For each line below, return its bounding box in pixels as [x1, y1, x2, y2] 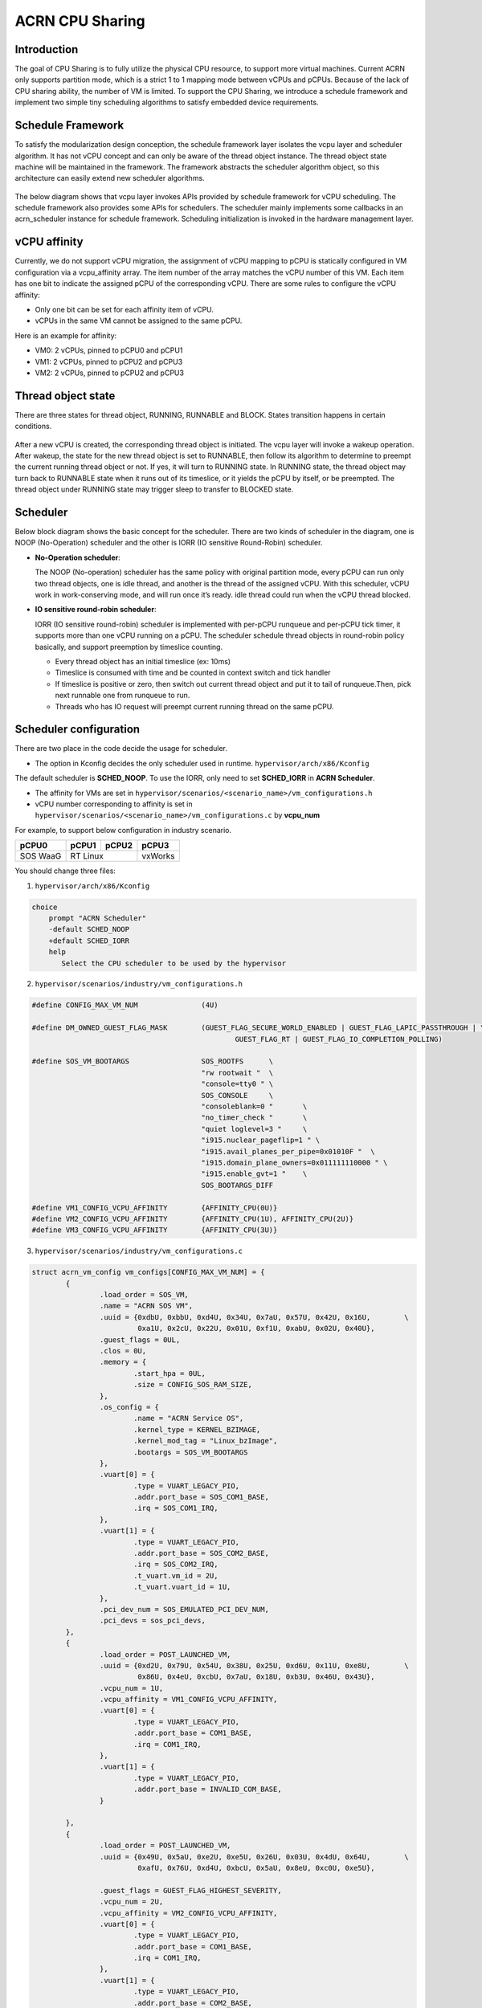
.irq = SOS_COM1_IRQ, [133, 1504, 219, 1513]
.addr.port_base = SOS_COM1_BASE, [133, 1492, 269, 1502]
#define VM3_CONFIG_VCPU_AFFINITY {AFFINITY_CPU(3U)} [31, 1226, 278, 1235]
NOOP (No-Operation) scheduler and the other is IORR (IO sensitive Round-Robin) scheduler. [14, 538, 323, 548]
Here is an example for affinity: [14, 330, 117, 341]
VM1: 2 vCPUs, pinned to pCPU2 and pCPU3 [35, 357, 183, 366]
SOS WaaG [19, 851, 62, 862]
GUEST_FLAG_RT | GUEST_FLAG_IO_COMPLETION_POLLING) [235, 1035, 443, 1043]
